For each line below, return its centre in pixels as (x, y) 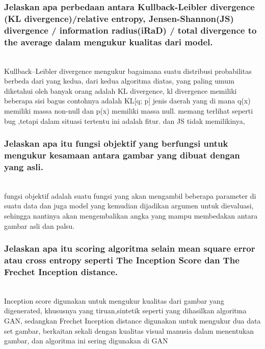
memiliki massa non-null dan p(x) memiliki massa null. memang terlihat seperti (129, 110)
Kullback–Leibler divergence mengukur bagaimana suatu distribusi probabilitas (128, 71)
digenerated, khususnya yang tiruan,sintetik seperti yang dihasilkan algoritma (125, 311)
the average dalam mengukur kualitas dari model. (109, 42)
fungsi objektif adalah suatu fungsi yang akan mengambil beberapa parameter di (130, 195)
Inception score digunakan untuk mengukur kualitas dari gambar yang (114, 300)
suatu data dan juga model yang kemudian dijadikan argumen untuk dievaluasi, (129, 206)
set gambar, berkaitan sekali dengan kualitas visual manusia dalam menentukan (129, 330)
